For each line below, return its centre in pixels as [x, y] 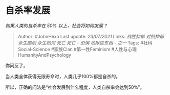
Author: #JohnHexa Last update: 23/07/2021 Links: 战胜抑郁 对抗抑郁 [91, 36]
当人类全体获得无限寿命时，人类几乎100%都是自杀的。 [63, 76]
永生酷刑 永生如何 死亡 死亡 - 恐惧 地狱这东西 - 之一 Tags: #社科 [85, 43]
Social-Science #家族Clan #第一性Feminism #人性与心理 [77, 49]
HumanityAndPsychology [45, 55]
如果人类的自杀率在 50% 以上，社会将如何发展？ [56, 26]
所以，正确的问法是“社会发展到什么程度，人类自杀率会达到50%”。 [75, 87]
